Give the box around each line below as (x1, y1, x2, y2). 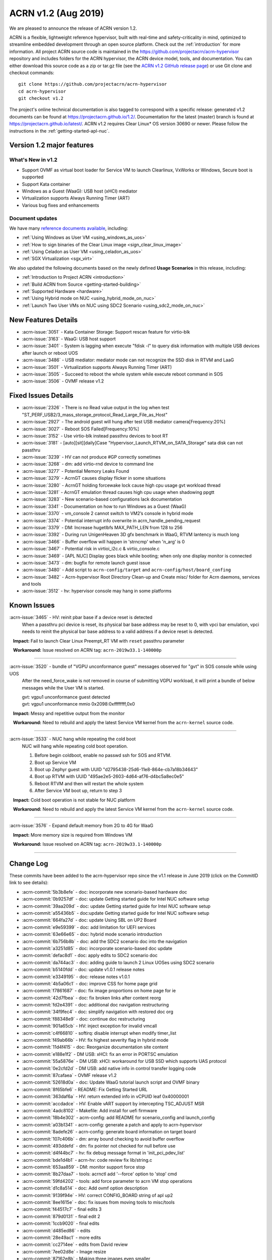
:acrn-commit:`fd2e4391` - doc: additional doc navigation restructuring (22, 1002, 169, 1008)
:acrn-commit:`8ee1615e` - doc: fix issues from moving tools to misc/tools (22, 1200, 175, 1206)
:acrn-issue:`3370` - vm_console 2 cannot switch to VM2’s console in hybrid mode (22, 511, 193, 517)
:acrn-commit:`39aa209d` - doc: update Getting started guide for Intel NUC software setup (22, 903, 211, 909)
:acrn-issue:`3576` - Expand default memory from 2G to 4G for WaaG (9, 823, 154, 829)
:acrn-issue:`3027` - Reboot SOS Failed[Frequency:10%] (22, 426, 140, 432)
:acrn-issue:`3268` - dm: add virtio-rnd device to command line (22, 461, 154, 467)
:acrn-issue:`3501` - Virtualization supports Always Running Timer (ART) (22, 364, 172, 370)
